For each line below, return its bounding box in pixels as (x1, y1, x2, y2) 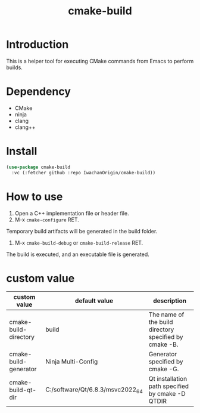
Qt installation (148, 375, 187, 383)
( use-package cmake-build (6, 164, 70, 170)
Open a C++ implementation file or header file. (14, 209, 129, 217)
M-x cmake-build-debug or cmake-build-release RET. (14, 239, 143, 246)
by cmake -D (148, 390, 186, 398)
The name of (148, 310, 185, 319)
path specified (148, 382, 189, 390)
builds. (6, 64, 23, 71)
